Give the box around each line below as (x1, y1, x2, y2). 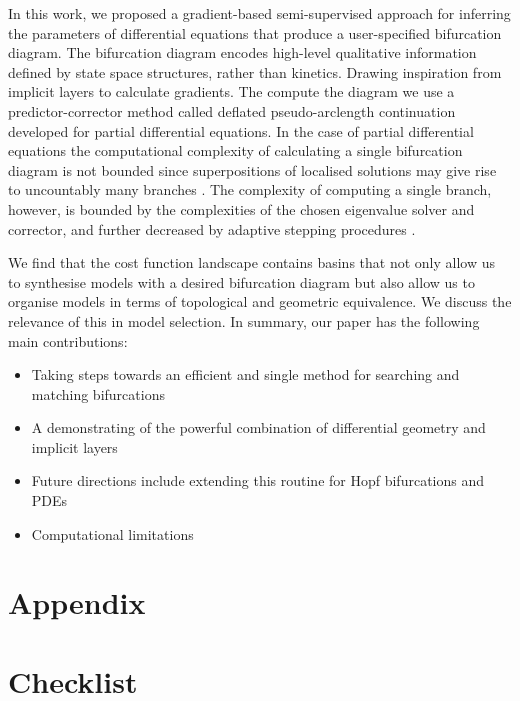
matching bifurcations (31, 383, 165, 404)
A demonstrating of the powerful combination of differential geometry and (31, 417, 486, 438)
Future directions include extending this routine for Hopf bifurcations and (31, 470, 485, 491)
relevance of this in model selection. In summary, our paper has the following (8, 310, 480, 331)
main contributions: (8, 330, 128, 351)
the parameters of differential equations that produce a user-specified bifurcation (8, 22, 502, 43)
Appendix (8, 582, 146, 623)
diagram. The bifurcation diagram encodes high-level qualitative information (8, 42, 477, 63)
